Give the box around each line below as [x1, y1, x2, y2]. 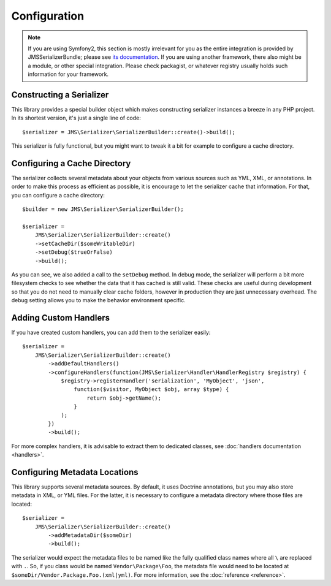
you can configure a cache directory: [11, 191, 105, 199]
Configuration [11, 9, 85, 23]
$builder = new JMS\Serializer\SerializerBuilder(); [22, 206, 184, 213]
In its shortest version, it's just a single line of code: [11, 114, 141, 122]
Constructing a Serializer [11, 89, 109, 100]
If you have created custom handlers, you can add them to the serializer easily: [11, 329, 211, 337]
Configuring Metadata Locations [11, 466, 139, 478]
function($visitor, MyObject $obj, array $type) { [74, 386, 229, 393]
